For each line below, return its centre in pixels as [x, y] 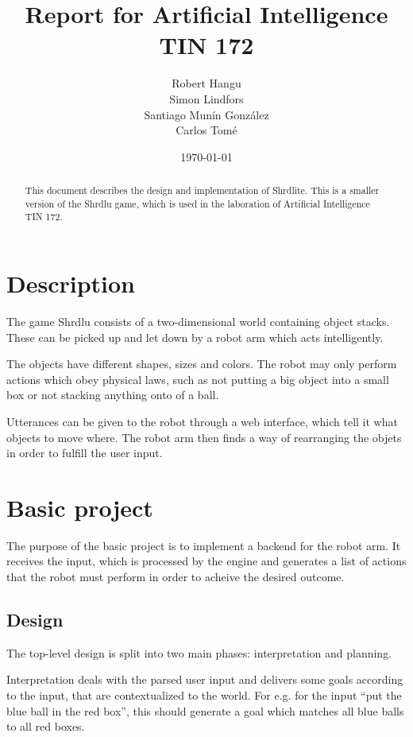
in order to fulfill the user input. [85, 453]
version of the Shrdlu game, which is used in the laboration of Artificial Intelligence [197, 203]
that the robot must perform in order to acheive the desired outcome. [176, 577]
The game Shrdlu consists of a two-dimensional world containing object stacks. [198, 321]
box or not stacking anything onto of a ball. [113, 395]
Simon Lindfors [206, 98]
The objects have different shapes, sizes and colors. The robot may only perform [202, 364]
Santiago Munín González [206, 114]
